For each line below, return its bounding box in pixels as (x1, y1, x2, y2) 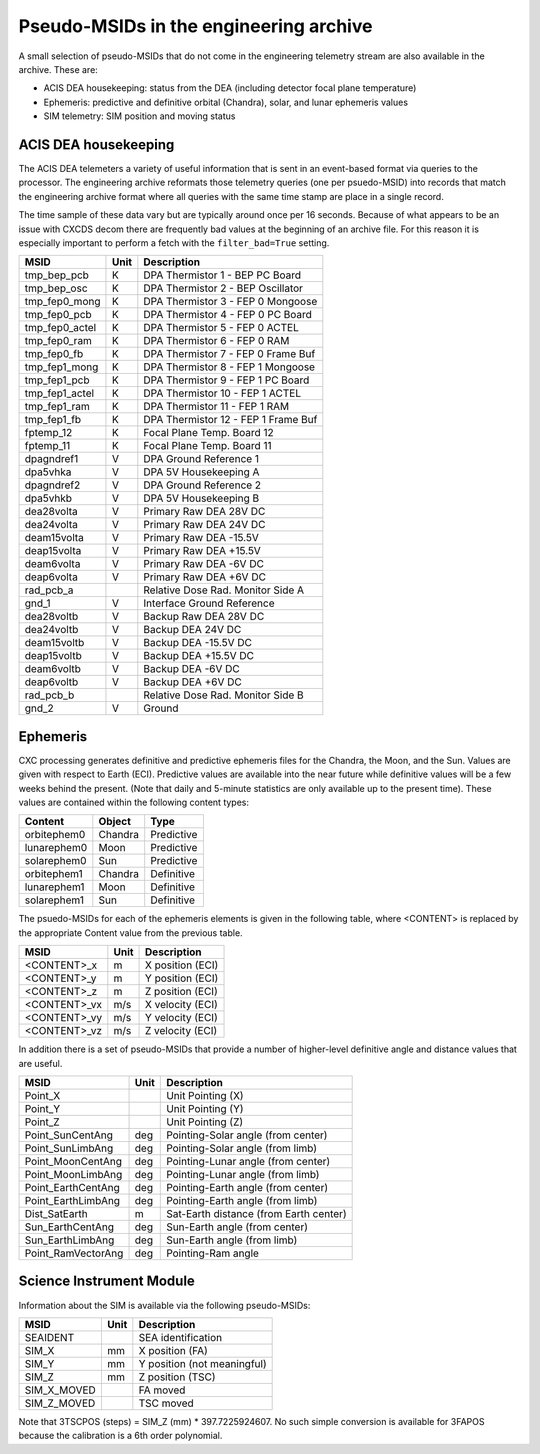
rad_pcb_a (24, 583, 74, 597)
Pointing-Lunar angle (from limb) (166, 1168, 320, 1181)
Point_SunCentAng (24, 1128, 114, 1142)
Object (98, 815, 132, 829)
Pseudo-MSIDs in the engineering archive (18, 15, 373, 37)
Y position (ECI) (145, 971, 219, 985)
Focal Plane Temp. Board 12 (143, 426, 274, 440)
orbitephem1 (24, 867, 84, 881)
